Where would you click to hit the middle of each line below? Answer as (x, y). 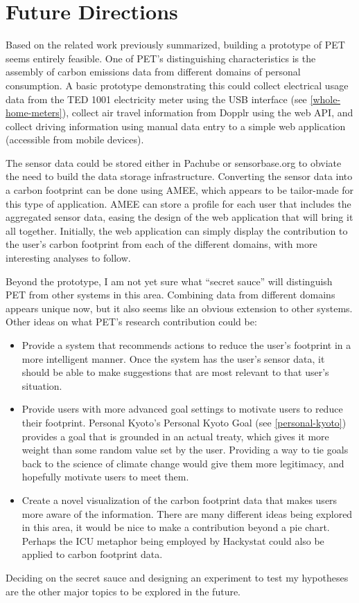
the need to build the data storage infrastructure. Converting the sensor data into (179, 176)
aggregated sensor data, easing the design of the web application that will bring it (179, 217)
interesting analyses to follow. (68, 258)
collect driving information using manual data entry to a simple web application (176, 126)
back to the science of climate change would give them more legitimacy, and (183, 463)
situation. (42, 385)
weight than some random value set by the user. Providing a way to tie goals (185, 450)
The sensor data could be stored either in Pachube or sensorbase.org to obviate (174, 162)
